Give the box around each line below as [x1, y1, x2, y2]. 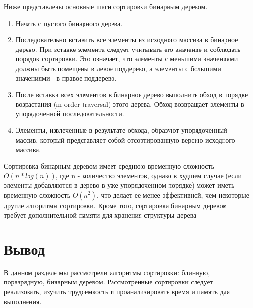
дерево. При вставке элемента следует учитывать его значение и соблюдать [15, 44, 241, 54]
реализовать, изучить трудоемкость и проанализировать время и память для [4, 286, 230, 296]
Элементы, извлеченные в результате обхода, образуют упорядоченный [15, 125, 227, 135]
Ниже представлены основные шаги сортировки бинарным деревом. [4, 1, 208, 11]
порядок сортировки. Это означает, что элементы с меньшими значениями [15, 53, 238, 64]
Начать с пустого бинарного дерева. [15, 18, 123, 28]
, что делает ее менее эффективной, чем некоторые [97, 189, 249, 200]
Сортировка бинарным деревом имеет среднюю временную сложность [4, 160, 214, 171]
